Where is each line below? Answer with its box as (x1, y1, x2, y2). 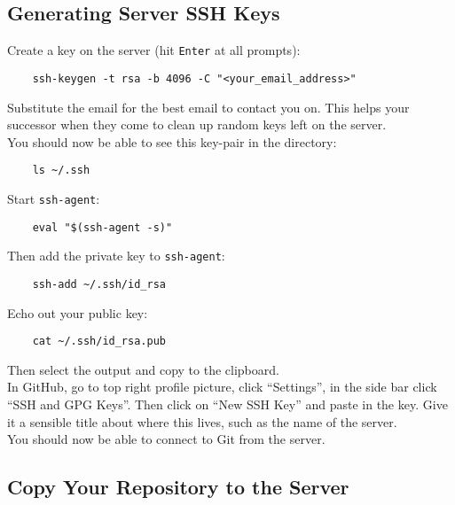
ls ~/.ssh (32, 164, 90, 177)
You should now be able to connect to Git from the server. (7, 430, 326, 448)
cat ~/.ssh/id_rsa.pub (32, 335, 166, 348)
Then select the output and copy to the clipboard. (7, 360, 279, 378)
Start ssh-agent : (7, 189, 100, 207)
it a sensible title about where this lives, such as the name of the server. (7, 412, 397, 431)
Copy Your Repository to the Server (7, 473, 349, 501)
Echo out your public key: (7, 303, 148, 322)
